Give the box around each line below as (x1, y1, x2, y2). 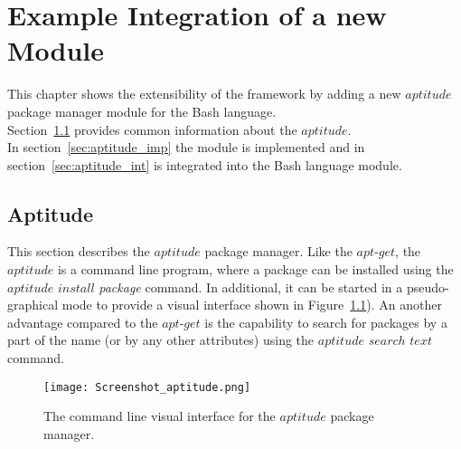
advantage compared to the (7, 312, 158, 331)
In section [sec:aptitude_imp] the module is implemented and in (7, 138, 365, 157)
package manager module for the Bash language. (7, 101, 277, 120)
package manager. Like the (204, 242, 353, 261)
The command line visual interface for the (43, 406, 276, 425)
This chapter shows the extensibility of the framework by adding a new (7, 84, 401, 103)
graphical (7, 295, 59, 314)
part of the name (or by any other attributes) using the (7, 330, 315, 349)
